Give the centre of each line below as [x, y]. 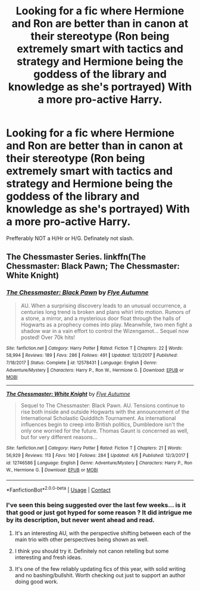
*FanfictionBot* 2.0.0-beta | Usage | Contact [59, 489]
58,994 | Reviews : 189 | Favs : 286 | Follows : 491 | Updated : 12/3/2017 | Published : [92, 356]
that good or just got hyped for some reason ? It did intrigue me [99, 512]
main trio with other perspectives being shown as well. [82, 539]
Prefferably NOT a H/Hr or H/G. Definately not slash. [70, 238]
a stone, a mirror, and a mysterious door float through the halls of [101, 318]
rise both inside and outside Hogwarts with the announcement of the [105, 412]
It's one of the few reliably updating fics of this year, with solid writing [100, 569]
